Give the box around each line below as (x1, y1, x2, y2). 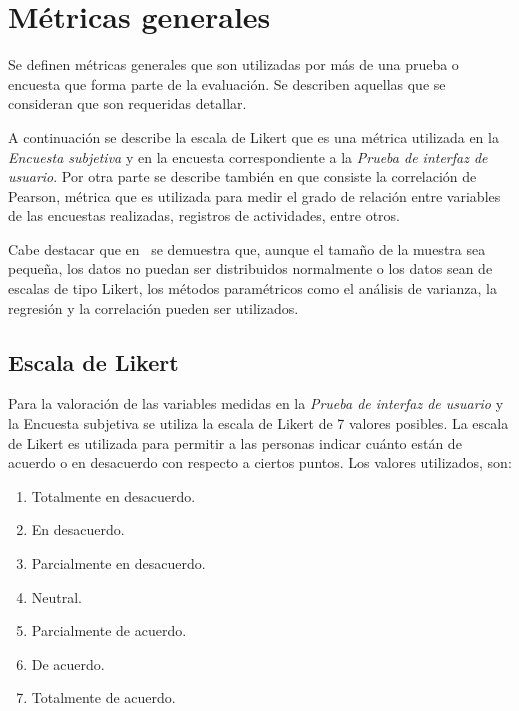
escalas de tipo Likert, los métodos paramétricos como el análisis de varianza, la (8, 278, 497, 299)
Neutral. (31, 586, 83, 607)
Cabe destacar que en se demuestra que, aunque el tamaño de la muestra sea (8, 238, 486, 259)
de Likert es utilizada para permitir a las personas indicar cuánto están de (8, 432, 462, 453)
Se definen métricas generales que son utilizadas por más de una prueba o (8, 54, 459, 75)
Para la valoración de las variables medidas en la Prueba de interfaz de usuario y (8, 393, 504, 414)
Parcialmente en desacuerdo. (31, 553, 206, 574)
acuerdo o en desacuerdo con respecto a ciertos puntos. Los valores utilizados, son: (8, 452, 512, 473)
